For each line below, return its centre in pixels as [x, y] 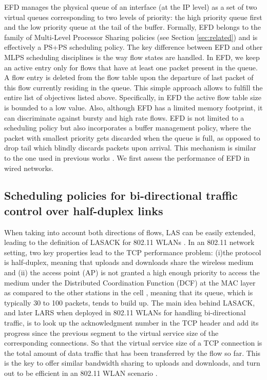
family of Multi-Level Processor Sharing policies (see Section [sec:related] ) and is [131, 37]
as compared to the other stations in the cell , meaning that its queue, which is [129, 292]
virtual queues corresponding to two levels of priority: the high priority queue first [133, 17]
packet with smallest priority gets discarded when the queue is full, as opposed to [132, 137]
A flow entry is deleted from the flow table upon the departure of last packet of [129, 77]
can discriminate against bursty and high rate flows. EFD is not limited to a [124, 117]
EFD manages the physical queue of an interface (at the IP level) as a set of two [131, 7]
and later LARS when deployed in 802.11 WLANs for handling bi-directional [125, 312]
